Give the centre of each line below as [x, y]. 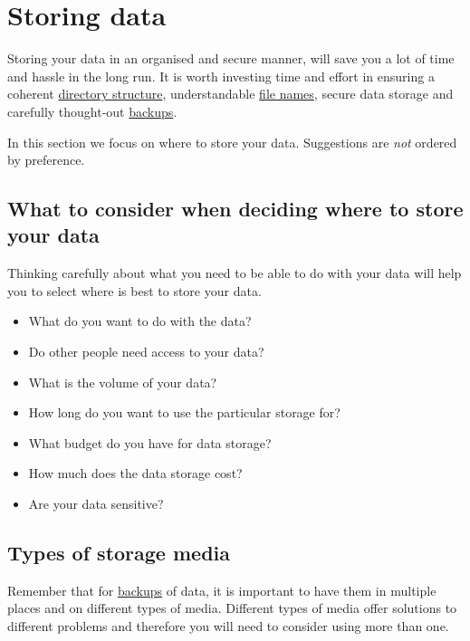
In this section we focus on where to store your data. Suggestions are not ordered [232, 142]
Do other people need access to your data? [146, 352]
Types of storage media [119, 553]
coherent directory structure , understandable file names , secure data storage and [230, 94]
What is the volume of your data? [123, 382]
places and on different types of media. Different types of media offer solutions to [232, 608]
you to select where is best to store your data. [134, 290]
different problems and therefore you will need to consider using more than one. [228, 626]
